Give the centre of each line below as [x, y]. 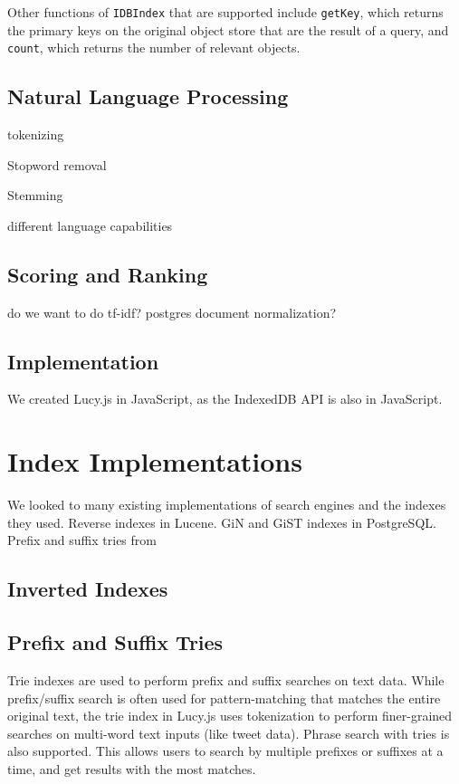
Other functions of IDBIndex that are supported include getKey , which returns [225, 12]
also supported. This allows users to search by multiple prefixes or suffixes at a [225, 751]
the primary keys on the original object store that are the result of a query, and [228, 29]
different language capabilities [90, 225]
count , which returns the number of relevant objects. [154, 48]
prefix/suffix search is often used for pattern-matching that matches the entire [224, 698]
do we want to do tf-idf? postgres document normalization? [172, 312]
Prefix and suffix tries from [82, 540]
